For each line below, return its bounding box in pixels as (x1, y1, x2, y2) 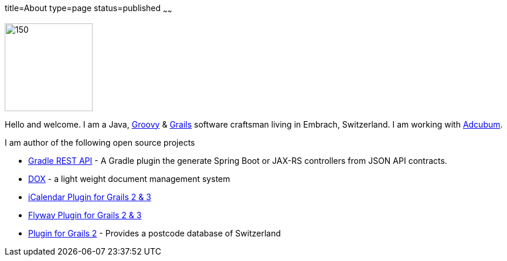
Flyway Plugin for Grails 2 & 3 (28, 210, 142, 220)
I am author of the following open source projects (5, 137, 195, 147)
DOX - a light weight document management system (28, 173, 230, 184)
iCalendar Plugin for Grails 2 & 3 (28, 191, 151, 202)
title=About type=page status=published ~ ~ (5, 3, 172, 15)
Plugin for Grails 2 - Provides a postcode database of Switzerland (28, 228, 281, 238)
